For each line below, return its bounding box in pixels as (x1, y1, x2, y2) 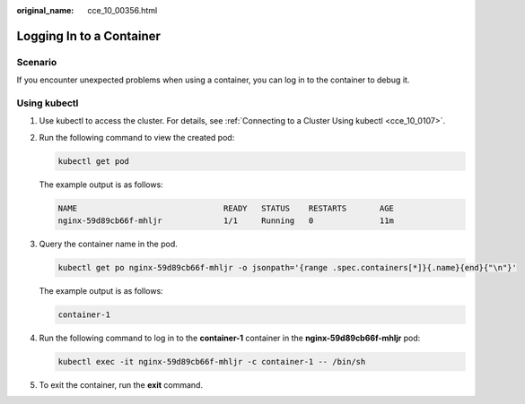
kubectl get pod (57, 156, 130, 166)
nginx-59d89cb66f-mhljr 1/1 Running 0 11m (57, 216, 395, 226)
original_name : (16, 5, 74, 15)
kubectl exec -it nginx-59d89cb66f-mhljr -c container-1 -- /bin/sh (57, 357, 366, 366)
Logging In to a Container (16, 28, 162, 44)
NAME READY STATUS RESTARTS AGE (57, 202, 395, 213)
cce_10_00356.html (87, 5, 158, 15)
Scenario (16, 56, 57, 68)
